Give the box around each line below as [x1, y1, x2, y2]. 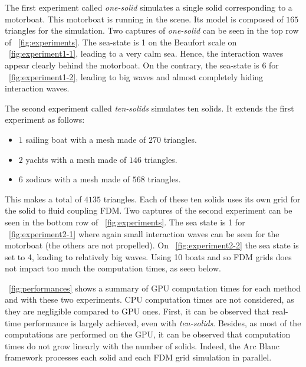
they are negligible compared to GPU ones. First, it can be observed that [5, 305, 269, 317]
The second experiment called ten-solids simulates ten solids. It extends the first [5, 101, 294, 114]
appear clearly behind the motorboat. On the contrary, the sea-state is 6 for [5, 58, 279, 71]
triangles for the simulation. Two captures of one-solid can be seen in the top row [5, 24, 299, 37]
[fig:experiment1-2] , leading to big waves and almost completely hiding [9, 70, 264, 83]
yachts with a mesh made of [25, 153, 127, 165]
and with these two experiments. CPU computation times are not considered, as [5, 293, 294, 306]
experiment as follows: [5, 113, 85, 126]
